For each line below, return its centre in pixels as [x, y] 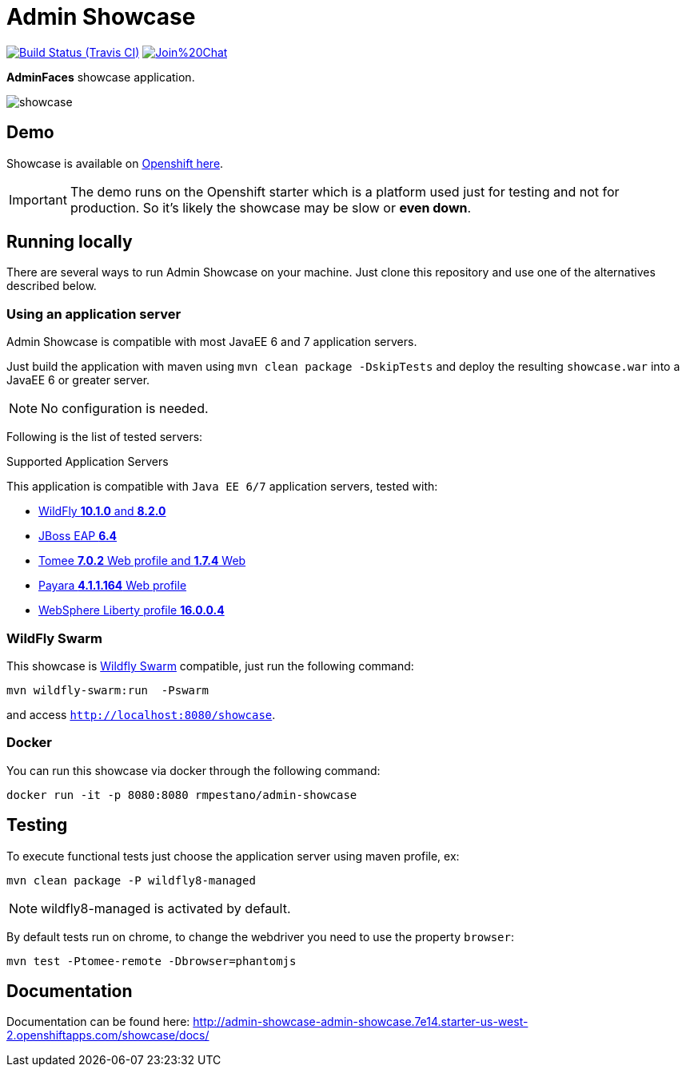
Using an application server [94, 314]
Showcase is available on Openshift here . [115, 163]
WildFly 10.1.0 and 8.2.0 [102, 511]
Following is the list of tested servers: [105, 437]
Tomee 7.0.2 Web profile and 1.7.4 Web [142, 561]
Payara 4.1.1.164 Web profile [113, 586]
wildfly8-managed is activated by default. [166, 908]
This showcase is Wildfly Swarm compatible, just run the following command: [210, 666]
